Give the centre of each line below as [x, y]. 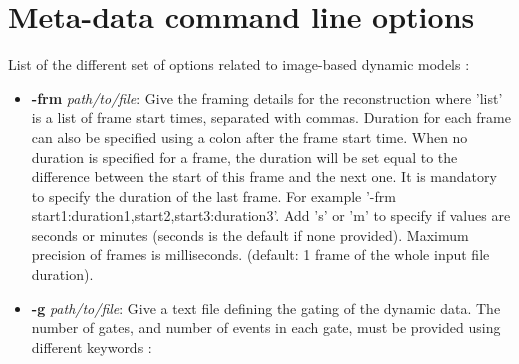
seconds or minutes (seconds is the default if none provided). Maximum [250, 234]
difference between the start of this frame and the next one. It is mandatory [264, 176]
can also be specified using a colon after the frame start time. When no [249, 136]
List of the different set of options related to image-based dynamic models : [239, 64]
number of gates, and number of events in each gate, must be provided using [266, 327]
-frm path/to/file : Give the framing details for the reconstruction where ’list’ [267, 97]
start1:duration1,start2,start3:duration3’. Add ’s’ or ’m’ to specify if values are [271, 215]
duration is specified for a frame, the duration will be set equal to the [244, 156]
